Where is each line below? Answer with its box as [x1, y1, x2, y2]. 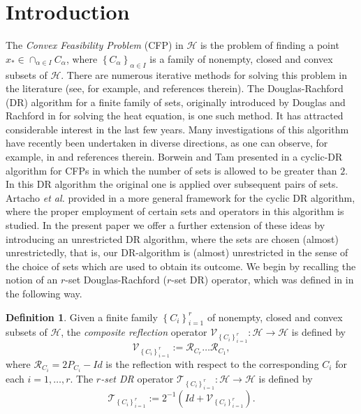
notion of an [6, 272, 58, 287]
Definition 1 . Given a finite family [6, 309, 158, 324]
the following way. [6, 286, 82, 301]
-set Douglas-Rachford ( [65, 272, 167, 287]
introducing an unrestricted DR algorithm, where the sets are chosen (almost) [6, 231, 339, 246]
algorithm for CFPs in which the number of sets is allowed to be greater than [6, 163, 337, 177]
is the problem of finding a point [200, 38, 339, 52]
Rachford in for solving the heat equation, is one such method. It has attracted [6, 108, 344, 123]
